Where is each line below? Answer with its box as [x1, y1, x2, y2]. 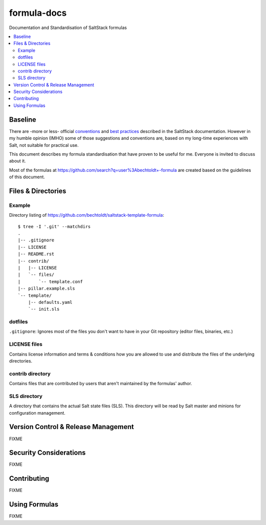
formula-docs [9, 7, 67, 18]
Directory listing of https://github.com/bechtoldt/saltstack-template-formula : [9, 212, 165, 218]
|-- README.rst [18, 251, 55, 257]
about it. [9, 158, 26, 164]
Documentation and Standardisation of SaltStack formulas [9, 25, 127, 31]
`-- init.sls [28, 306, 60, 312]
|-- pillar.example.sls [18, 286, 75, 292]
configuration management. [9, 410, 66, 416]
